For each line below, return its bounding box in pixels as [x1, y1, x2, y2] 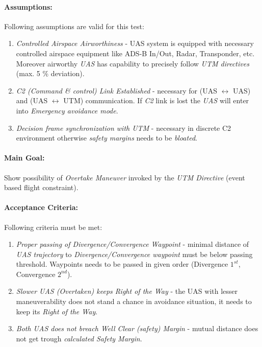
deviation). [50, 68, 85, 79]
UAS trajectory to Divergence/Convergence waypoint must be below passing [16, 248, 253, 259]
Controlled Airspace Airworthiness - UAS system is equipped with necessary [16, 38, 254, 49]
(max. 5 [16, 68, 40, 79]
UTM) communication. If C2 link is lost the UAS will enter [63, 95, 249, 106]
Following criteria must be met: [4, 221, 102, 232]
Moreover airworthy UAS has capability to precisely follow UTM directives [16, 58, 249, 68]
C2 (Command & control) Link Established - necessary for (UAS [16, 85, 217, 96]
